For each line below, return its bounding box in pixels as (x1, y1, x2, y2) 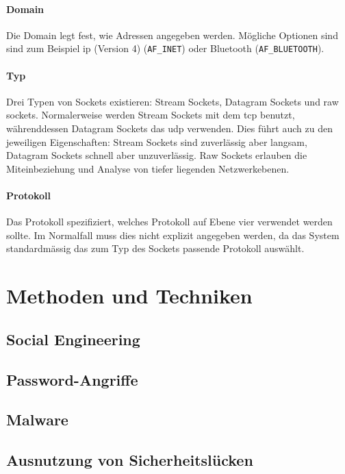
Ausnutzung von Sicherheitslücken (6, 449, 253, 471)
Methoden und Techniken (6, 282, 253, 310)
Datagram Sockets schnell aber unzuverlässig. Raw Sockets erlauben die (6, 148, 307, 162)
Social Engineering (6, 328, 140, 349)
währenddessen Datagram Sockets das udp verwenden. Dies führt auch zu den (6, 121, 333, 136)
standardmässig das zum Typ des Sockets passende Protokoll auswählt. (6, 241, 305, 255)
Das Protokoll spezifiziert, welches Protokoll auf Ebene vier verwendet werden (6, 214, 333, 229)
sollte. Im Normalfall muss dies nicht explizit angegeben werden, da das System (6, 227, 340, 242)
